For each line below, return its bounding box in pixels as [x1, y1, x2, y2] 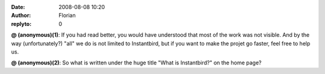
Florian [58, 12, 76, 19]
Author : [11, 12, 31, 19]
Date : [11, 4, 25, 10]
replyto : [11, 20, 32, 27]
